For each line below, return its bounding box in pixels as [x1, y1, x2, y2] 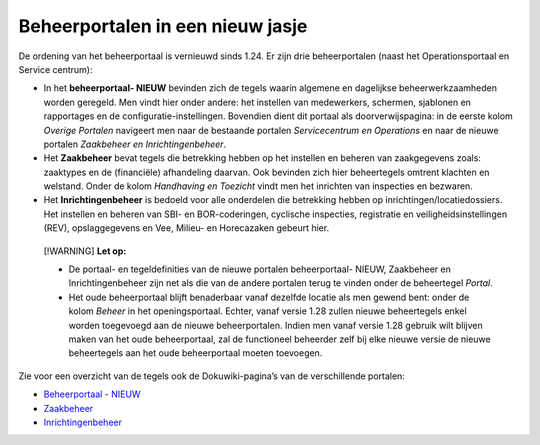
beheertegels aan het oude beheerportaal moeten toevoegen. [68, 347, 323, 359]
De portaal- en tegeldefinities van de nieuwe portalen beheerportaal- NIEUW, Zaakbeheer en [68, 263, 452, 275]
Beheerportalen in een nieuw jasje [18, 15, 308, 37]
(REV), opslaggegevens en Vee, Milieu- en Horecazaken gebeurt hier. [43, 222, 330, 234]
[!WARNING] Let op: [43, 245, 127, 257]
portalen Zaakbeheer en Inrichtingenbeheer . [43, 138, 227, 150]
